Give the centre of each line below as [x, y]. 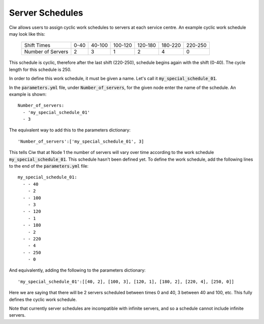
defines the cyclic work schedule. [43, 299]
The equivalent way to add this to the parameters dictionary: [70, 130]
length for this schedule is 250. [40, 69]
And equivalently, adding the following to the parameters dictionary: [77, 270]
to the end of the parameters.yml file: [49, 166]
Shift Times [37, 45]
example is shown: [28, 94]
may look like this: [27, 34]
